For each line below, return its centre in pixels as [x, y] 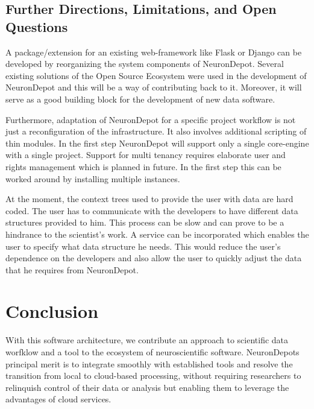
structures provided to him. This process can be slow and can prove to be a [145, 222]
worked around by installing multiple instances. [93, 178]
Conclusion [52, 311]
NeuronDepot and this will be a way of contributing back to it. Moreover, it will [154, 87]
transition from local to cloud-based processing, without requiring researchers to [153, 376]
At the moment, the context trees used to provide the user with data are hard [149, 199]
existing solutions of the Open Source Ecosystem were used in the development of [156, 75]
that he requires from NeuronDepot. [72, 269]
